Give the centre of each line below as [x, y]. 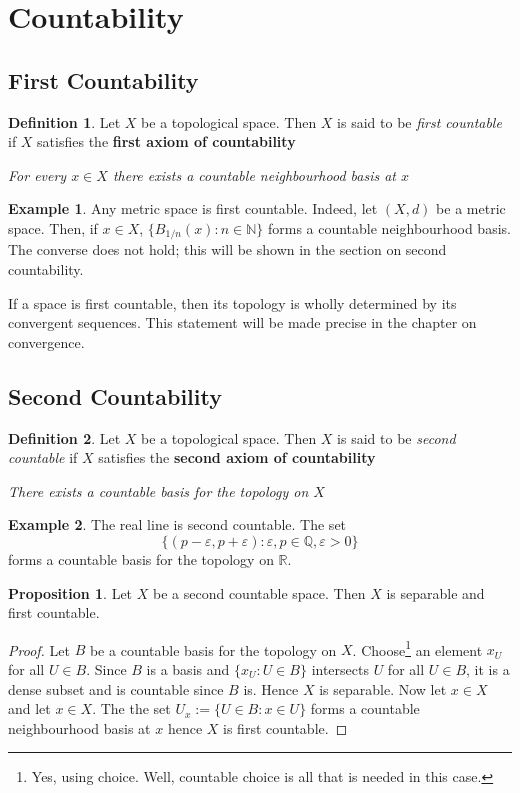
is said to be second [396, 437]
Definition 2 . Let [64, 437]
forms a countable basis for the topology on [141, 558]
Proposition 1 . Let [70, 592]
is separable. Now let [383, 688]
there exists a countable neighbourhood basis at [254, 174]
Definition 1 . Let [64, 121]
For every [37, 174]
